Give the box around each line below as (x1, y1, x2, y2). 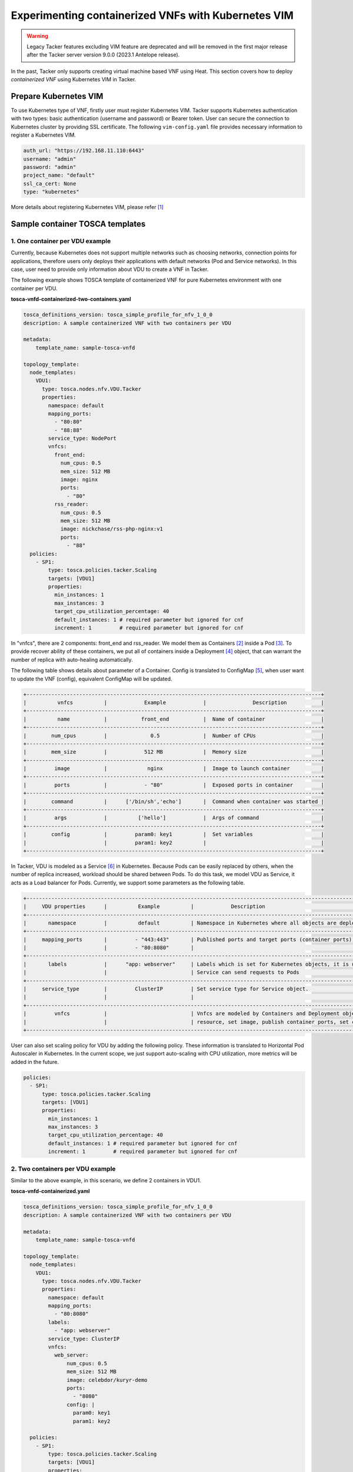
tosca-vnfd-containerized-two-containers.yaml (11, 296, 132, 303)
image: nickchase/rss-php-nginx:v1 (60, 526, 163, 532)
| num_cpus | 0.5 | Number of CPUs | (23, 732, 325, 739)
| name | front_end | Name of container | (23, 715, 325, 722)
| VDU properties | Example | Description (23, 903, 266, 910)
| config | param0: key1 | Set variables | (23, 831, 325, 838)
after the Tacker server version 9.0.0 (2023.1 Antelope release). (26, 51, 180, 58)
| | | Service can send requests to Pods (23, 969, 299, 976)
